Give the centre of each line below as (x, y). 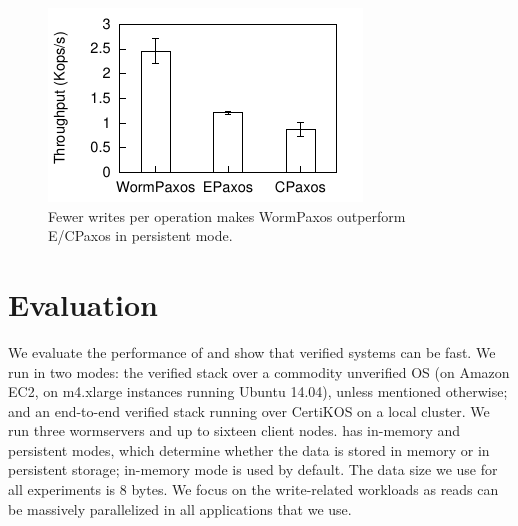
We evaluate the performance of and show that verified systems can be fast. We (252, 351)
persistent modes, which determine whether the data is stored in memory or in (249, 449)
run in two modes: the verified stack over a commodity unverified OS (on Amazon (259, 371)
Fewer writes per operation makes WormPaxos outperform (227, 215)
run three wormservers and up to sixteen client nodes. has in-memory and (234, 430)
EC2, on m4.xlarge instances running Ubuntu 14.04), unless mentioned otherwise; (258, 391)
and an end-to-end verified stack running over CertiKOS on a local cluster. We (249, 410)
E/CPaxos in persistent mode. (140, 235)
